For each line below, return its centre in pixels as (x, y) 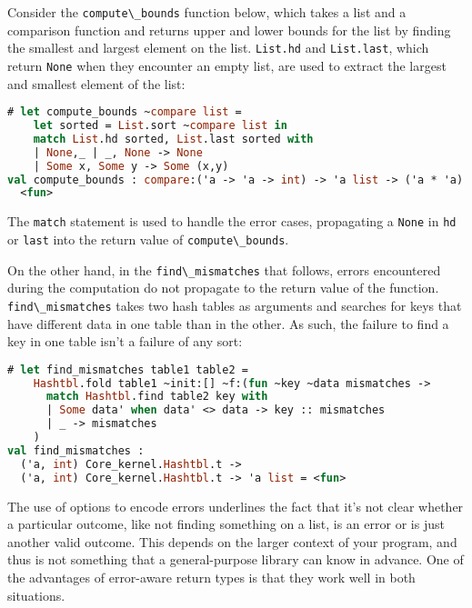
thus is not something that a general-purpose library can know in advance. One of (236, 559)
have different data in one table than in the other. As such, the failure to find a (228, 323)
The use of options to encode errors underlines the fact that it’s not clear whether (236, 506)
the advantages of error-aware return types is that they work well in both (211, 577)
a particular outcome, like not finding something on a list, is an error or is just (226, 524)
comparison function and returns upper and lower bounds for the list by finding (229, 30)
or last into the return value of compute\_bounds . (148, 239)
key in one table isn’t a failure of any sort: (125, 341)
